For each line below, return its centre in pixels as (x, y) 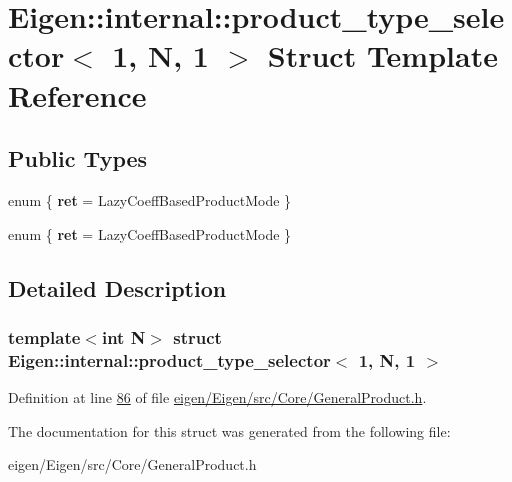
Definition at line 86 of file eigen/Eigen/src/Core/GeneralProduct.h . (217, 397)
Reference (77, 94)
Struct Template (382, 55)
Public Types (78, 158)
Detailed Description (117, 287)
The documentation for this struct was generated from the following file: (229, 430)
